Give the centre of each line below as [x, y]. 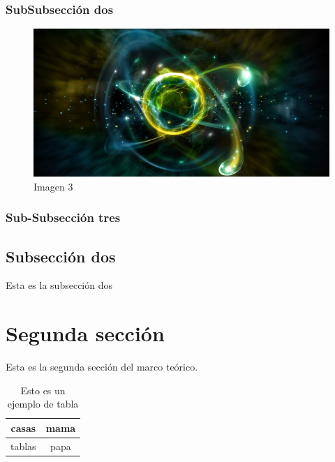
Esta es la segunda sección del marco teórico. [102, 367]
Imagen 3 [53, 186]
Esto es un [43, 390]
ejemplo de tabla [43, 404]
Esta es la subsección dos [59, 285]
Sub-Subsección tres [63, 217]
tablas [23, 446]
